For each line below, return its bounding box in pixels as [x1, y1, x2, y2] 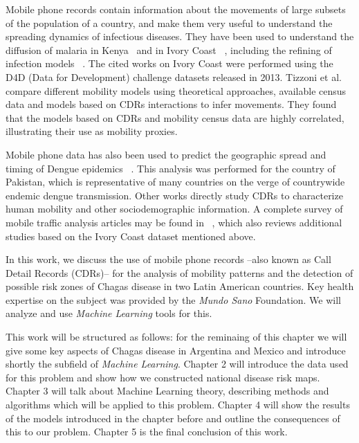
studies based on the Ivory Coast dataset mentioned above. [6, 228, 256, 243]
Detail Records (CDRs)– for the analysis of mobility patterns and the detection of [6, 265, 353, 280]
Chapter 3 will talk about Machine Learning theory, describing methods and [6, 383, 329, 398]
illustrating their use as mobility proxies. [6, 124, 178, 138]
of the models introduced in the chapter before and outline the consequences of [6, 410, 340, 425]
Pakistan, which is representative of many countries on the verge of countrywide [6, 174, 345, 189]
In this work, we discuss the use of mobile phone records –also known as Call [6, 252, 331, 266]
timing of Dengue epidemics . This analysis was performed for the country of [6, 161, 335, 175]
